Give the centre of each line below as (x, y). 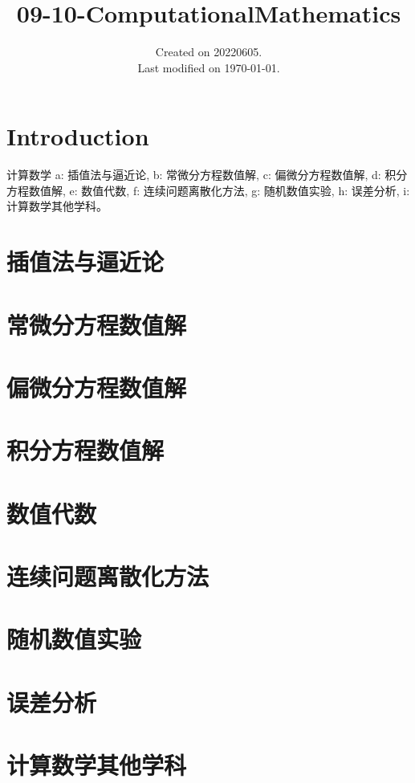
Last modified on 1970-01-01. (209, 67)
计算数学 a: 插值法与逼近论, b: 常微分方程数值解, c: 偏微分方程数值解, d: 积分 (207, 175)
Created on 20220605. (209, 52)
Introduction (78, 136)
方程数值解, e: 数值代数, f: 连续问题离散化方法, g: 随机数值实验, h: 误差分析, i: (208, 190)
